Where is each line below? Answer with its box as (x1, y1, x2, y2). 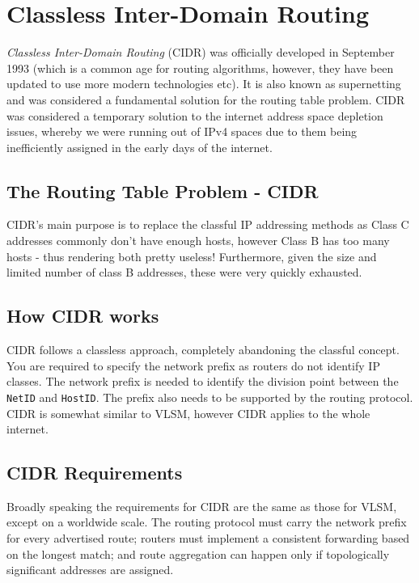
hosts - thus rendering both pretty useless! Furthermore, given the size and (6, 247, 377, 264)
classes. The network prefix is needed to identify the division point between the (6, 373, 399, 390)
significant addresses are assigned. (6, 561, 174, 578)
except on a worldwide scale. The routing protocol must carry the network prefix (6, 513, 407, 530)
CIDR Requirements (6, 460, 183, 485)
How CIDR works (6, 303, 159, 328)
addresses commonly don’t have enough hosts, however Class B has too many (6, 232, 390, 249)
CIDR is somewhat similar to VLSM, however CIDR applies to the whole (6, 404, 370, 421)
